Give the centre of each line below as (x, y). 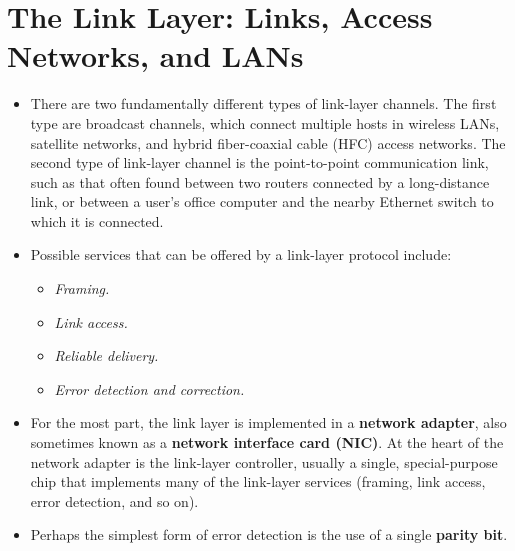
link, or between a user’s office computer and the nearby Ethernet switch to (262, 201)
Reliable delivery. (106, 355)
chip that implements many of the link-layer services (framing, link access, (258, 481)
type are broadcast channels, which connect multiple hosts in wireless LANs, (265, 122)
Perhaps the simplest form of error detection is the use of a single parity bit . (269, 534)
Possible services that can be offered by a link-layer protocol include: (241, 254)
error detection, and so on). (114, 500)
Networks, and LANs (155, 55)
